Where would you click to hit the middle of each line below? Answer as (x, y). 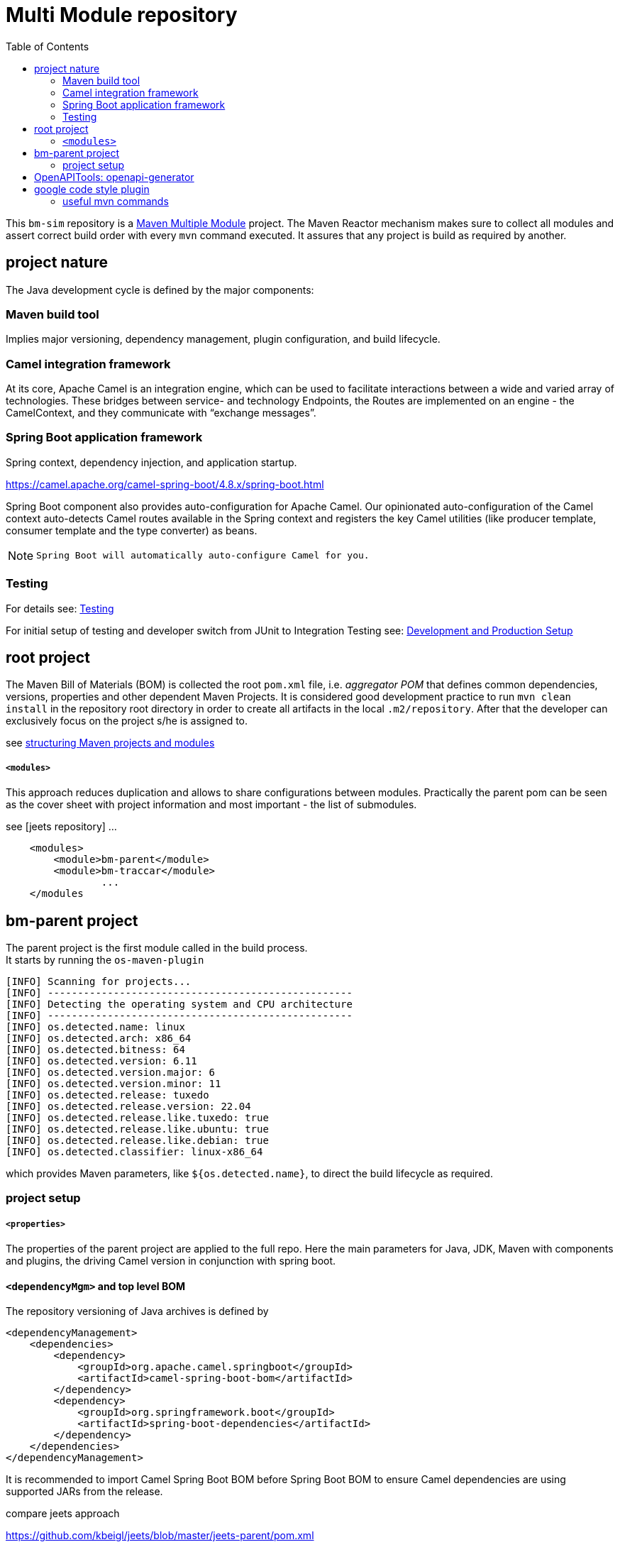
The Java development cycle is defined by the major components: (160, 290)
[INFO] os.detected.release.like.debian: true (137, 1141)
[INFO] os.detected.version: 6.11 (101, 1061)
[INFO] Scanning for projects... (99, 982)
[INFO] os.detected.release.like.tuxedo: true (137, 1118)
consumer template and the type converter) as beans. (132, 530)
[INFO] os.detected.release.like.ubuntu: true (137, 1129)
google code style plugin (92, 189)
